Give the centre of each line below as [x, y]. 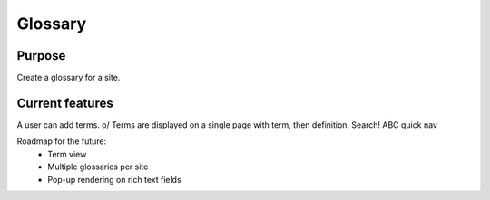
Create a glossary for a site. [69, 78]
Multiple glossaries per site [98, 167]
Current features [65, 103]
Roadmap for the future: [62, 141]
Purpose [41, 56]
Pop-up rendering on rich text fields [114, 179]
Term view [67, 154]
